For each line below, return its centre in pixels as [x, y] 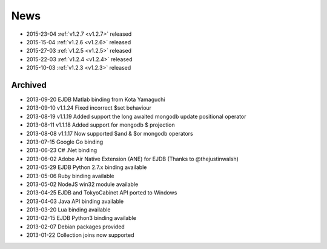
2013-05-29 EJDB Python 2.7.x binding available [87, 167]
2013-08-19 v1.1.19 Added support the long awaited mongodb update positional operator [136, 116]
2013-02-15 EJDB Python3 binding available [81, 218]
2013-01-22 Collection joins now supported [80, 235]
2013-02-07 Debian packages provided [76, 227]
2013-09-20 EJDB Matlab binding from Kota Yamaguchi [96, 99]
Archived [29, 85]
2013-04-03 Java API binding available [75, 201]
